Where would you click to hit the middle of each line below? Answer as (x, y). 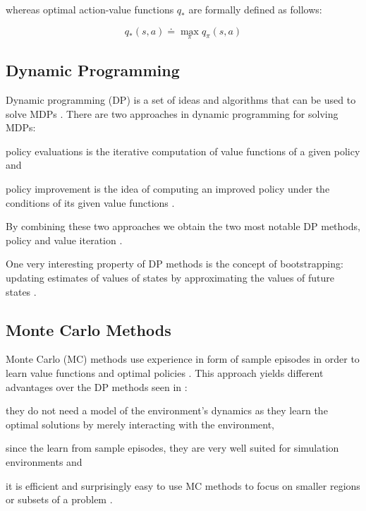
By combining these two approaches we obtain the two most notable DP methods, (183, 226)
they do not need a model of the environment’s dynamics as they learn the (167, 410)
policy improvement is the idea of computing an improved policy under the (168, 188)
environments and (44, 461)
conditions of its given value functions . (90, 202)
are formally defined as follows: (255, 9)
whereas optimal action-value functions (90, 9)
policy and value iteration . (64, 240)
